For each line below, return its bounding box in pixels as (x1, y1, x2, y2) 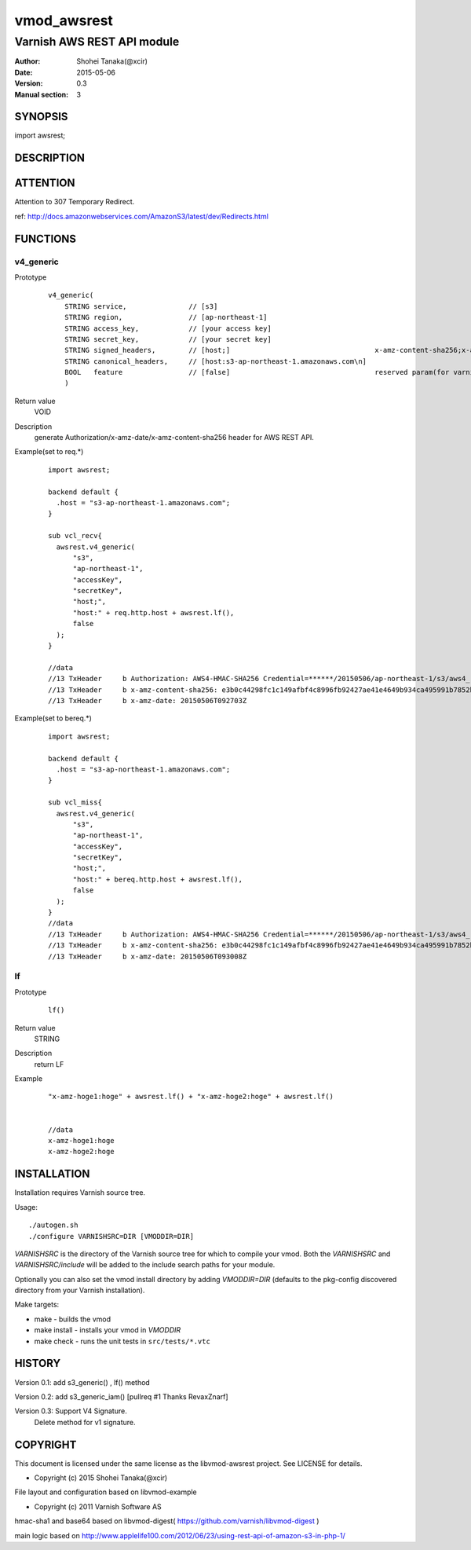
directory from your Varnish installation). (14, 1285, 145, 1295)
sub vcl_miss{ (48, 798, 102, 807)
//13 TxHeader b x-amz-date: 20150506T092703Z (48, 696, 247, 705)
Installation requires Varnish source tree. (14, 1188, 145, 1197)
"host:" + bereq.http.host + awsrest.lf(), (72, 874, 243, 884)
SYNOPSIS (14, 110, 68, 123)
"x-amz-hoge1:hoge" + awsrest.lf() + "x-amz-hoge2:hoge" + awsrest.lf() (48, 1092, 334, 1101)
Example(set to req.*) (14, 447, 84, 456)
